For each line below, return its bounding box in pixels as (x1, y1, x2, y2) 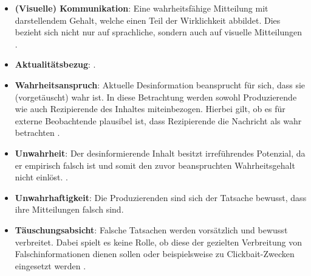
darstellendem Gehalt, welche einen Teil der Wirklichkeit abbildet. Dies (15, 13, 281, 26)
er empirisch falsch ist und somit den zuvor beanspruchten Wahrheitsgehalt (15, 158, 295, 171)
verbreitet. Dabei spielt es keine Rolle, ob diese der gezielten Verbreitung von (15, 235, 302, 248)
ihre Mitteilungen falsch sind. (15, 203, 124, 216)
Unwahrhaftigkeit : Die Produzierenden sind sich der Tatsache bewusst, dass (15, 191, 307, 203)
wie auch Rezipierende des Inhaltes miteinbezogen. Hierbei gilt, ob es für (15, 102, 285, 115)
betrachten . (15, 126, 60, 139)
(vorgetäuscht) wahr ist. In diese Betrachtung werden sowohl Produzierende (15, 90, 297, 103)
